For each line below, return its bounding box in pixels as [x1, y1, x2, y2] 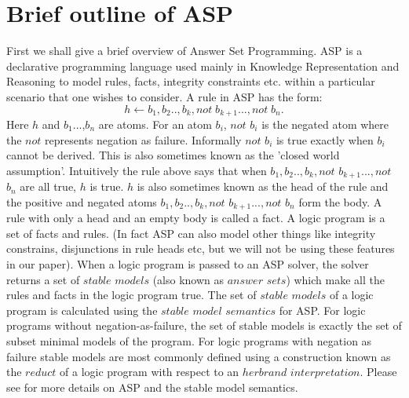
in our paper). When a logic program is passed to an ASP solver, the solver [6, 256, 369, 272]
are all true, [20, 178, 76, 195]
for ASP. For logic [279, 301, 366, 318]
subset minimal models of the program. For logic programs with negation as [6, 332, 372, 349]
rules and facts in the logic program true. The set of [6, 287, 257, 303]
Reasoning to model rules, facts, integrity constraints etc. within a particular [6, 73, 375, 89]
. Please [360, 363, 397, 380]
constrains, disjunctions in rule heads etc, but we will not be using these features [6, 240, 395, 257]
